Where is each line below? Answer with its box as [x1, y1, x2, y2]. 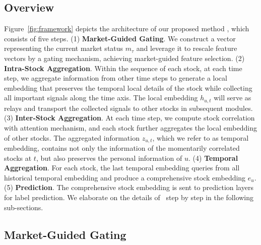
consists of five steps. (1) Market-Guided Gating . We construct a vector [4, 33, 236, 43]
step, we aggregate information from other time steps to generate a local [4, 73, 227, 83]
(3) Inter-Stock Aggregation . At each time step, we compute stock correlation [4, 112, 255, 123]
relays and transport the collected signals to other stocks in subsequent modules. [4, 102, 253, 113]
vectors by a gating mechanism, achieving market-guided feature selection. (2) [4, 52, 245, 63]
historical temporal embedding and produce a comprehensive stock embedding [4, 172, 246, 182]
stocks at [4, 152, 32, 163]
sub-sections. [4, 202, 43, 212]
